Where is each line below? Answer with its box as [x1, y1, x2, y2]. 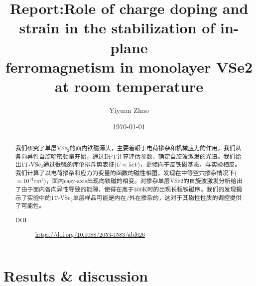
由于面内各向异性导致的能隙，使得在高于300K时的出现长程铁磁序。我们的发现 [21, 185, 237, 193]
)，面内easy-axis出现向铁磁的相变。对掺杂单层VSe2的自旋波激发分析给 [44, 177, 237, 185]
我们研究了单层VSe [15, 143, 67, 152]
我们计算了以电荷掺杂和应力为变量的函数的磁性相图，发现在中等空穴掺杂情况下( [15, 168, 237, 177]
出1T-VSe [15, 160, 41, 169]
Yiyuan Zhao [109, 104, 149, 115]
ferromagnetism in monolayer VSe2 [5, 56, 253, 77]
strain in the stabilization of [19, 17, 215, 38]
